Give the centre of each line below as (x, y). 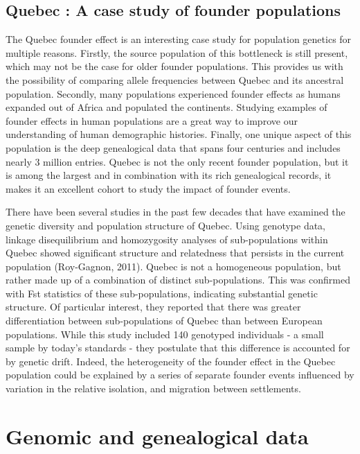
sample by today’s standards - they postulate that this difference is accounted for (178, 348)
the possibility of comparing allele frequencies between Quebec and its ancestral (175, 79)
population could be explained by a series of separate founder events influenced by (180, 375)
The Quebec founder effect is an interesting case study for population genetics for (179, 39)
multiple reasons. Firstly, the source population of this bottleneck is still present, (177, 52)
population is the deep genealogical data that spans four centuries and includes (173, 147)
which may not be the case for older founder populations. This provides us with (174, 66)
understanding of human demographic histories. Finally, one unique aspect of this (179, 134)
